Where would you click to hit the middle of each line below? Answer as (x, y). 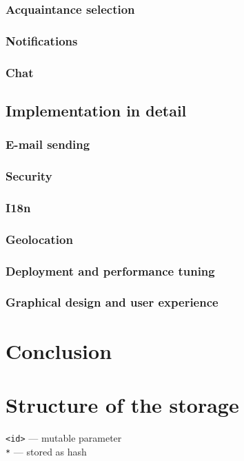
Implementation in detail (96, 110)
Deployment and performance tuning (110, 270)
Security (29, 176)
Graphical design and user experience (112, 302)
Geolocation (39, 239)
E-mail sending (48, 144)
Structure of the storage (122, 404)
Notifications (42, 40)
